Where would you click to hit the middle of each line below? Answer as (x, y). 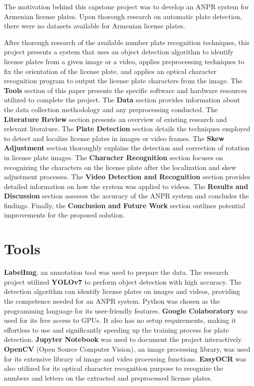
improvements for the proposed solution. (64, 215)
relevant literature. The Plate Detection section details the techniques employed (127, 129)
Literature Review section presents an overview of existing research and (115, 119)
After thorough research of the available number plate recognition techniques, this (127, 42)
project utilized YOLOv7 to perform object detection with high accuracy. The (123, 281)
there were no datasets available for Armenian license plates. (95, 26)
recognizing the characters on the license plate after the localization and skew (120, 167)
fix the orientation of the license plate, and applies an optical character (110, 71)
